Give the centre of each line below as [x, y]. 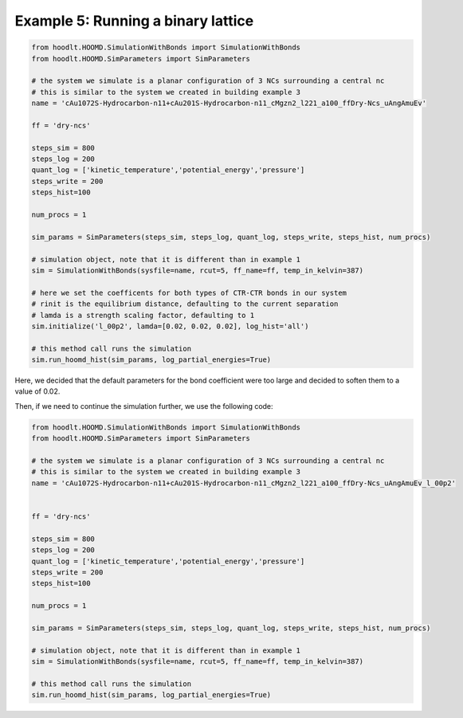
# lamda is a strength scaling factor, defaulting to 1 [143, 315]
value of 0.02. [37, 391]
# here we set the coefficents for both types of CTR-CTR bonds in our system [189, 292]
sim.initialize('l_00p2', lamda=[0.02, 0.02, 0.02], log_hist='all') [170, 326]
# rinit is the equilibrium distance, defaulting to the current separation [185, 304]
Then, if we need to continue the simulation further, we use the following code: [144, 406]
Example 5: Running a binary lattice [134, 21]
